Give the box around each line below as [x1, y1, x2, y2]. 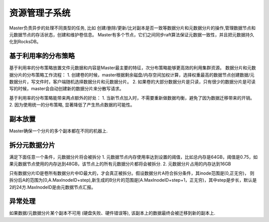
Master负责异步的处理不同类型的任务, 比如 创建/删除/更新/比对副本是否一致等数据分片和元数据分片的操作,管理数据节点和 [9, 25, 256, 31]
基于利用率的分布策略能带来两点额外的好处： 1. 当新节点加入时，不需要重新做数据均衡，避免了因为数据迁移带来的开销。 [9, 95, 255, 101]
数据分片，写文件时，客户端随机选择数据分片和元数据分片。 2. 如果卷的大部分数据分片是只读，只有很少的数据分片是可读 [9, 79, 256, 85]
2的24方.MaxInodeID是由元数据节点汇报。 [9, 184, 96, 190]
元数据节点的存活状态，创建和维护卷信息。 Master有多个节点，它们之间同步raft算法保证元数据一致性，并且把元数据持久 [9, 31, 255, 37]
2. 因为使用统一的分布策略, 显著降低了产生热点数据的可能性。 [9, 102, 135, 108]
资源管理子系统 [9, 7, 71, 18]
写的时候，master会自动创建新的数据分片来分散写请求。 [9, 86, 124, 92]
